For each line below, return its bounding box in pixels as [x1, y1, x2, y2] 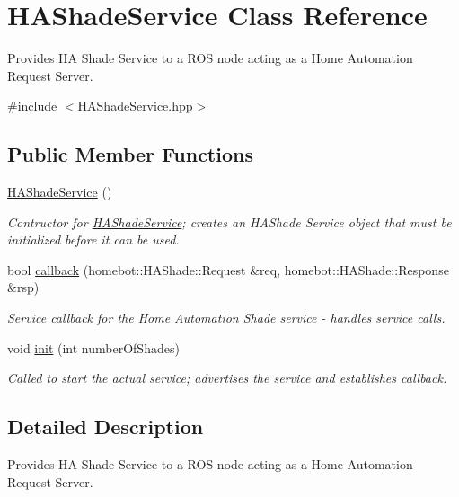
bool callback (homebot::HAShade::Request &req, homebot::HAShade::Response [7, 260, 449, 279]
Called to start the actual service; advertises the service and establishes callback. [7, 368, 447, 387]
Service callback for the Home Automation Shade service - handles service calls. [7, 308, 446, 327]
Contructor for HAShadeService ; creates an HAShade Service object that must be [7, 212, 452, 231]
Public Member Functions [7, 140, 253, 168]
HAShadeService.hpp [77, 96, 193, 115]
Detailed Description [7, 413, 204, 440]
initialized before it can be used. [7, 230, 180, 249]
